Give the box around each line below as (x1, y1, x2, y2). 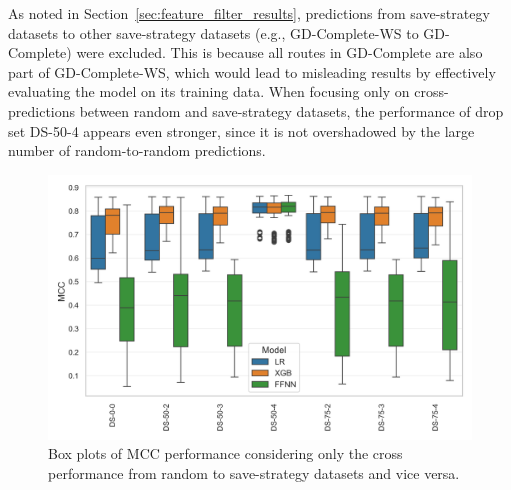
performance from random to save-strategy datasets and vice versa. (48, 462, 460, 483)
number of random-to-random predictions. (8, 140, 266, 161)
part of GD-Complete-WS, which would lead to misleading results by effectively (8, 61, 496, 82)
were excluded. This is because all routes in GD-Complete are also (76, 42, 483, 63)
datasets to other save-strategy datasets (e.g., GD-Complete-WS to (8, 22, 419, 43)
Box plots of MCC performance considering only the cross (48, 443, 403, 464)
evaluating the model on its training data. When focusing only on (8, 81, 410, 102)
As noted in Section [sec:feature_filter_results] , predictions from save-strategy (8, 3, 490, 23)
